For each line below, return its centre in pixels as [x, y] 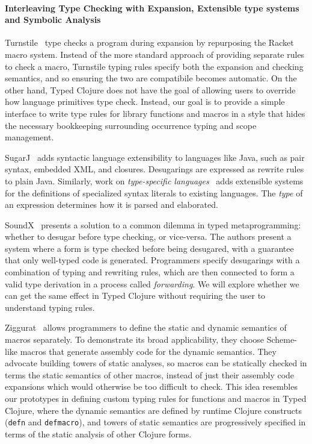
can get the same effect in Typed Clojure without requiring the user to [135, 295]
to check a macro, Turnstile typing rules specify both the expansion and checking [154, 66]
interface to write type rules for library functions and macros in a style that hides [155, 113]
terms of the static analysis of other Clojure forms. [98, 433]
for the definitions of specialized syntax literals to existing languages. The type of [154, 192]
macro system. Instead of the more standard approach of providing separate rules [155, 54]
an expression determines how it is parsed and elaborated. [112, 205]
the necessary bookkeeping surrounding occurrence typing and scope [131, 125]
